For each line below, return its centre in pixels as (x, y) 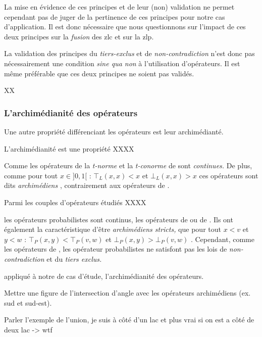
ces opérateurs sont (229, 175)
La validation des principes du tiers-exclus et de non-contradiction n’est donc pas (129, 53)
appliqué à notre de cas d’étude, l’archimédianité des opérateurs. (104, 276)
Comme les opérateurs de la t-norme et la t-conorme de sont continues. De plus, (128, 165)
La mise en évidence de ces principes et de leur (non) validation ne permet (119, 7)
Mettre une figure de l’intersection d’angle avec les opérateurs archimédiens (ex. (127, 293)
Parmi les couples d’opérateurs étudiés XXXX (75, 202)
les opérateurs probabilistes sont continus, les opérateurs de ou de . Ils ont (119, 219)
